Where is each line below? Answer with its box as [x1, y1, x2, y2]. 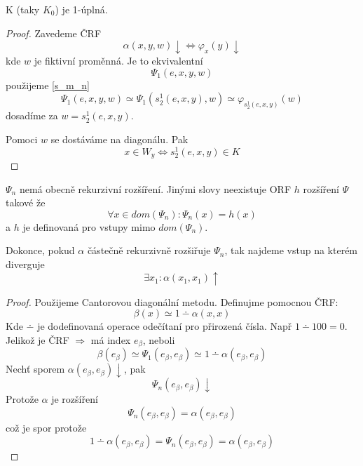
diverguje [6, 257, 45, 272]
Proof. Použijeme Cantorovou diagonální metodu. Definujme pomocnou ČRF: [6, 294, 338, 309]
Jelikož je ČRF [6, 332, 69, 347]
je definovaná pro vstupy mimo [22, 219, 156, 234]
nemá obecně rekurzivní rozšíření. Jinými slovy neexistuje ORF [19, 181, 292, 196]
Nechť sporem [6, 361, 65, 376]
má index [90, 332, 131, 347]
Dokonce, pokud [6, 243, 75, 258]
